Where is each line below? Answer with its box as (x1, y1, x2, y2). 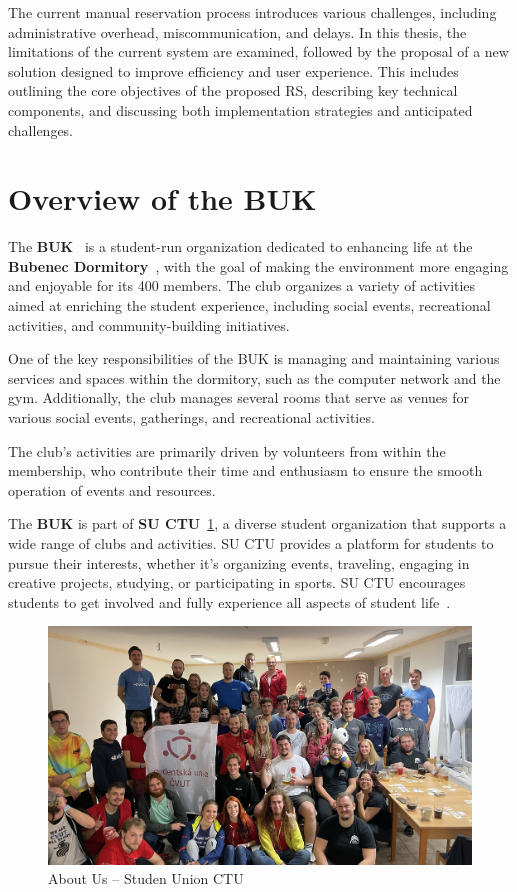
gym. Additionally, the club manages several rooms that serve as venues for (8, 387, 470, 408)
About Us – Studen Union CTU (48, 868, 244, 889)
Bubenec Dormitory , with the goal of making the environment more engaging (8, 255, 509, 276)
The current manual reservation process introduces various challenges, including (8, 2, 497, 22)
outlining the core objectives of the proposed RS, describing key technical (8, 80, 458, 101)
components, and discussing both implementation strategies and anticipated (8, 99, 473, 120)
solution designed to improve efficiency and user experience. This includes (8, 60, 459, 81)
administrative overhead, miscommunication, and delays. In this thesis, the (8, 21, 467, 42)
